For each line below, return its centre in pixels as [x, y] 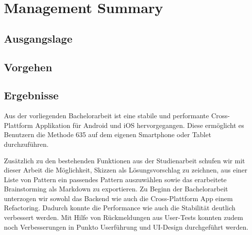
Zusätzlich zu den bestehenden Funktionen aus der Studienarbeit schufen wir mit [125, 160]
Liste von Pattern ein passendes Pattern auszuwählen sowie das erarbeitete [115, 179]
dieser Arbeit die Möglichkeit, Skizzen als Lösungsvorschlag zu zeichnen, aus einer [126, 170]
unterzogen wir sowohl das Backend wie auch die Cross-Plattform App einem [118, 198]
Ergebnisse [31, 95]
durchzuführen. [26, 144]
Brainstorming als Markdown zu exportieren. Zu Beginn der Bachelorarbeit [116, 189]
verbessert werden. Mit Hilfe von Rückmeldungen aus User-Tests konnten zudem [124, 217]
